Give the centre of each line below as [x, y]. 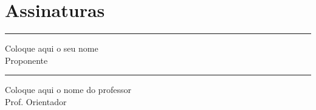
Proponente [26, 60]
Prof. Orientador [36, 101]
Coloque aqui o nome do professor [68, 90]
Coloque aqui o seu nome [52, 48]
